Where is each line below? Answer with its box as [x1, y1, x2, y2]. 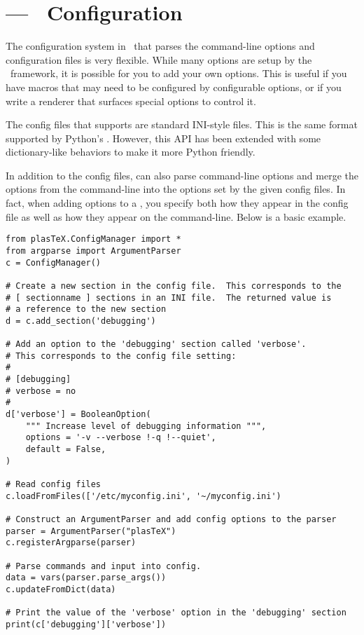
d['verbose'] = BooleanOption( [6, 409, 151, 420]
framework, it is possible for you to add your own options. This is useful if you [10, 66, 347, 81]
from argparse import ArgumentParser [6, 245, 181, 256]
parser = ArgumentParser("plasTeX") [6, 526, 176, 536]
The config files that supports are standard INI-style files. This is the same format [6, 117, 358, 132]
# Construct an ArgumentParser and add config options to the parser [6, 514, 337, 524]
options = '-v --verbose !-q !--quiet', [25, 432, 216, 443]
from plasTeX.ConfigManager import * [6, 234, 181, 245]
